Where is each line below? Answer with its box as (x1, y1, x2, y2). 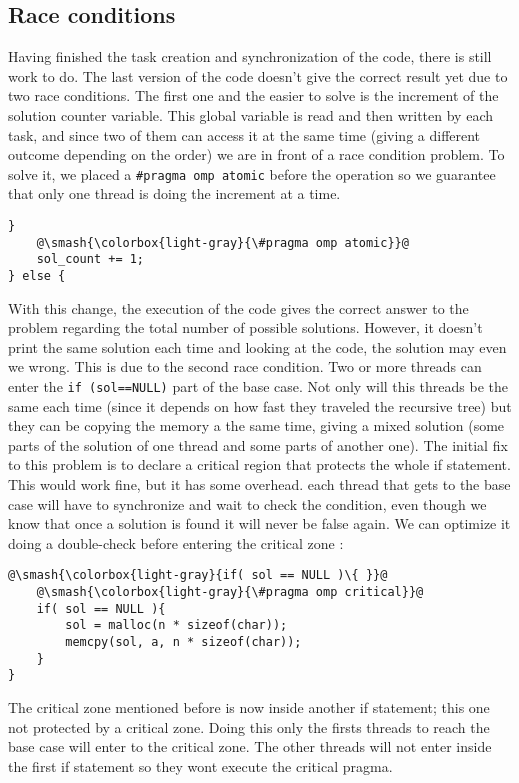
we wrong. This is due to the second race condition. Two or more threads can (8, 356, 482, 377)
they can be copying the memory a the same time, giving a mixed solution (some (8, 415, 505, 436)
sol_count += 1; (36, 252, 145, 267)
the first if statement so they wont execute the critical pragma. (8, 755, 393, 776)
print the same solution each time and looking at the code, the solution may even (8, 336, 507, 357)
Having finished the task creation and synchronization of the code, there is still (8, 46, 492, 67)
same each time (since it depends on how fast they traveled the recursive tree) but (8, 395, 512, 416)
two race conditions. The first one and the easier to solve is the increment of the (8, 85, 499, 106)
